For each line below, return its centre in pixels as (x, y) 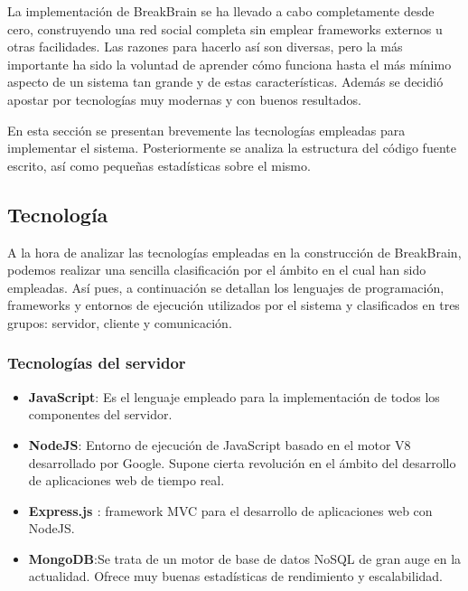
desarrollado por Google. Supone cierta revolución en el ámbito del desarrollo (242, 462)
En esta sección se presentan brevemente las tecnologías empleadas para (206, 130)
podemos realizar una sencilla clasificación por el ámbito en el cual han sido (217, 270)
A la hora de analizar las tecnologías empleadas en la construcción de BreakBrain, (234, 252)
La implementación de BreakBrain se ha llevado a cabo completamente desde (221, 11)
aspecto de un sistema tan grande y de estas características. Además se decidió (225, 82)
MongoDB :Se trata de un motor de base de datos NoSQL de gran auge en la (245, 558)
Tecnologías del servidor (97, 363)
